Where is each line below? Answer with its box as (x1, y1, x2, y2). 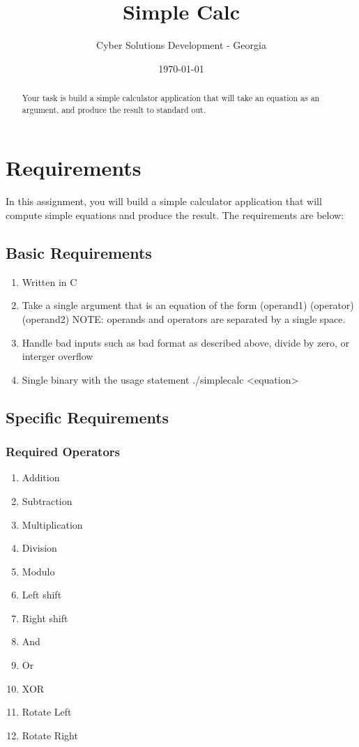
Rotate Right (22, 727, 78, 742)
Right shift (22, 610, 68, 625)
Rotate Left (22, 704, 72, 719)
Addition (22, 470, 60, 485)
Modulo (22, 564, 55, 578)
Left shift (22, 587, 62, 602)
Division (22, 541, 57, 555)
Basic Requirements (6, 241, 152, 263)
